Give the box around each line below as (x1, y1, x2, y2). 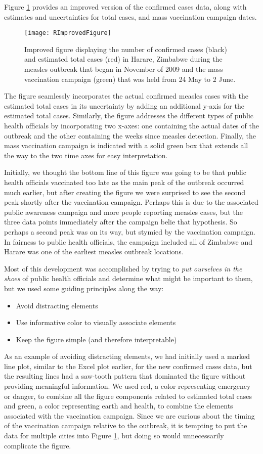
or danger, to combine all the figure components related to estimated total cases (4, 390, 252, 401)
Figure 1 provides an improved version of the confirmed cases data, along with (4, 2, 247, 12)
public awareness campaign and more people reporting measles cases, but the (4, 206, 243, 217)
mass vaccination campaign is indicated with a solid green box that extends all (4, 140, 248, 151)
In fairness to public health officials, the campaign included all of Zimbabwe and (4, 236, 253, 247)
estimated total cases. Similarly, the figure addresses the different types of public (4, 110, 254, 121)
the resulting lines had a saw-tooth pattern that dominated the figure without (4, 371, 246, 381)
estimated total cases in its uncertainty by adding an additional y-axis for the (4, 100, 244, 111)
